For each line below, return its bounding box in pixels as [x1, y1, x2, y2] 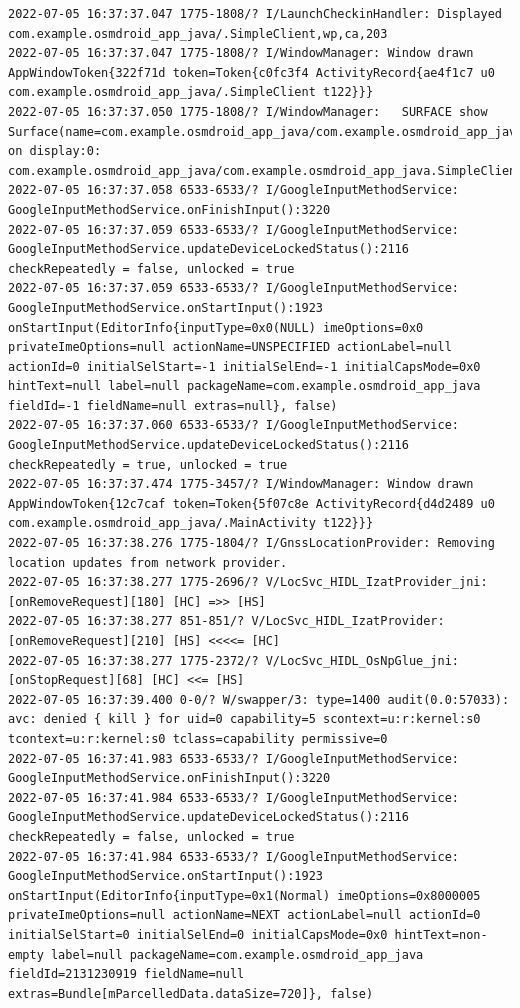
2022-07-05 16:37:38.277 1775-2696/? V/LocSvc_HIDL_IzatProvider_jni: [8, 575, 488, 590]
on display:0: [8, 144, 102, 159]
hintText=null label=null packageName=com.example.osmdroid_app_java [8, 379, 481, 394]
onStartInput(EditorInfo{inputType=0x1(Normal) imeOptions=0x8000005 [8, 888, 481, 903]
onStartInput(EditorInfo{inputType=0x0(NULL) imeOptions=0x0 [8, 320, 424, 335]
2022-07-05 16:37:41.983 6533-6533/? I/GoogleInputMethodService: [8, 751, 460, 766]
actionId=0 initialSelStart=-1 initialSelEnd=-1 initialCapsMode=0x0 [8, 359, 481, 374]
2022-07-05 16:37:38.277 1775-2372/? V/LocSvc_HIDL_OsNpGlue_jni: [8, 653, 460, 668]
